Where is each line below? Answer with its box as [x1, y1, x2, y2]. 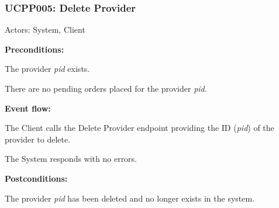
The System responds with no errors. [5, 152, 137, 165]
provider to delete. [5, 133, 71, 145]
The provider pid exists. [5, 63, 90, 75]
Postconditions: [5, 172, 68, 184]
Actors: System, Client [5, 23, 85, 36]
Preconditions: [5, 43, 64, 55]
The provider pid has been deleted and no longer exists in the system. [5, 192, 255, 204]
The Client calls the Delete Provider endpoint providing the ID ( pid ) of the [5, 122, 274, 134]
